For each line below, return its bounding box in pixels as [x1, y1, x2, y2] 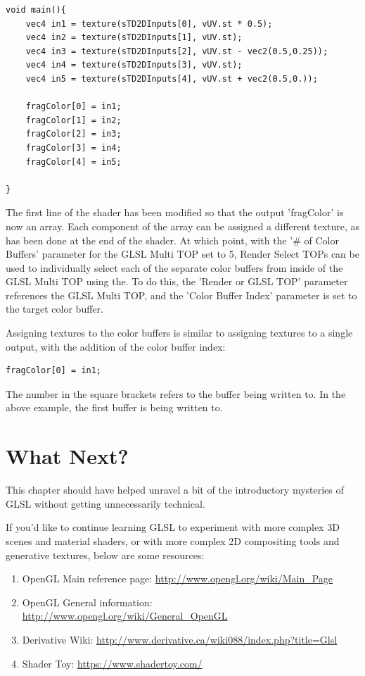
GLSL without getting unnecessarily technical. [6, 496, 205, 511]
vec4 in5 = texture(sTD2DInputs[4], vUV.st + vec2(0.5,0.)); [25, 73, 318, 84]
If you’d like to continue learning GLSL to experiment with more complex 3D [6, 520, 340, 534]
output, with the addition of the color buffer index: [6, 339, 226, 353]
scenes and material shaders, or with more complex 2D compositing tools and [6, 533, 340, 548]
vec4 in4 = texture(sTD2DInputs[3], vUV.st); [25, 60, 243, 70]
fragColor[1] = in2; [25, 115, 122, 125]
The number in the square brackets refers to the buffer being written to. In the [6, 386, 346, 401]
